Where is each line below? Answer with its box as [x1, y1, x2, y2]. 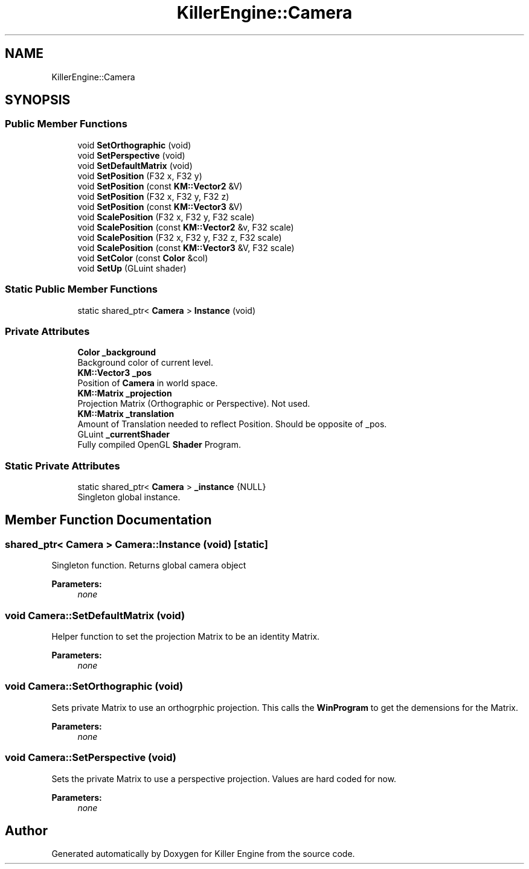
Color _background [77, 347, 156, 358]
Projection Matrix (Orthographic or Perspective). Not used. [77, 398, 310, 409]
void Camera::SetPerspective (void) [5, 751, 176, 764]
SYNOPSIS [5, 92, 71, 108]
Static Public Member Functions [5, 283, 158, 296]
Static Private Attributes [5, 459, 120, 472]
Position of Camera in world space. [77, 378, 218, 389]
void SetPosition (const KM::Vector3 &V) [77, 201, 243, 212]
